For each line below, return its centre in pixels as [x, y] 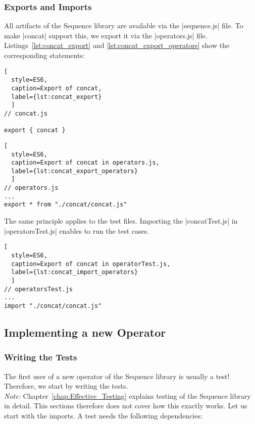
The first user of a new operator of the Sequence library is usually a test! [117, 376]
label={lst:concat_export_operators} [74, 171]
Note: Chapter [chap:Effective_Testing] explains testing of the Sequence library [127, 395]
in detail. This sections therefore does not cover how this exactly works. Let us [126, 406]
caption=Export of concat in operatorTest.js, [91, 264]
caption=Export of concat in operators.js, [85, 163]
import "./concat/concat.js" [53, 306]
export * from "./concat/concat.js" [66, 205]
